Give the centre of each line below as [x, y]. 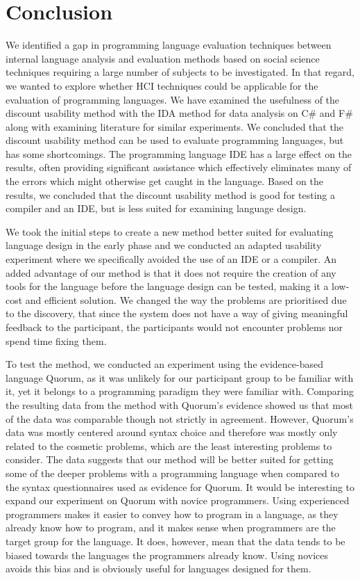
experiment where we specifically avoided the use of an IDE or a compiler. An [171, 259]
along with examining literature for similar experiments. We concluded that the [174, 126]
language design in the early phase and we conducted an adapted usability [164, 245]
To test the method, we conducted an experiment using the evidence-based [164, 364]
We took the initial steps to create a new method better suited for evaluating [170, 231]
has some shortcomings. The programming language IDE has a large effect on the [179, 153]
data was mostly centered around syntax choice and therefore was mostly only [172, 432]
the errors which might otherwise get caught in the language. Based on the [164, 181]
